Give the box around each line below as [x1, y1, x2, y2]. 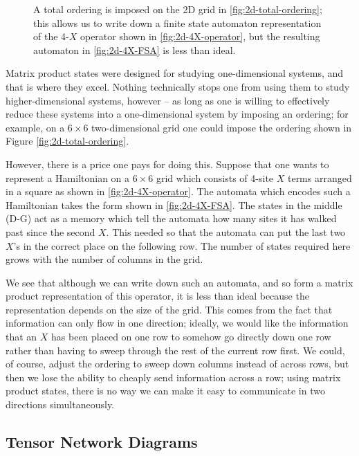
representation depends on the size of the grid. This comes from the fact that [6, 302, 333, 316]
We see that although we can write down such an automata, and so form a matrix [6, 275, 353, 289]
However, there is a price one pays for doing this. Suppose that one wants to [6, 156, 329, 171]
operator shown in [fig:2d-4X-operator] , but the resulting [80, 29, 320, 44]
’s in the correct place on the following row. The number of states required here [13, 238, 351, 253]
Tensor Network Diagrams [6, 431, 198, 453]
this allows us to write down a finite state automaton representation [33, 15, 322, 30]
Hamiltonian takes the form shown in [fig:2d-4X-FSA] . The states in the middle [6, 197, 342, 212]
